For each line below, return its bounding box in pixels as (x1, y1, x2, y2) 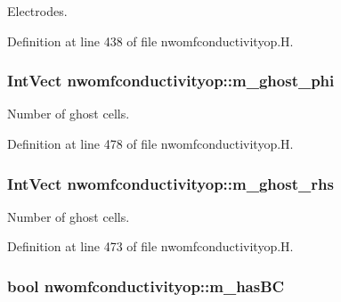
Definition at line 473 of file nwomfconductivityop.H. (7, 237, 294, 256)
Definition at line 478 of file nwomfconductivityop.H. (7, 135, 294, 152)
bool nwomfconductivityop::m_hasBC (7, 274, 285, 297)
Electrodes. (7, 2, 68, 20)
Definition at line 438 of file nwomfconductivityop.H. (7, 31, 294, 50)
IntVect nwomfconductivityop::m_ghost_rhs (7, 172, 334, 194)
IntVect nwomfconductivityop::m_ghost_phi (7, 69, 335, 92)
